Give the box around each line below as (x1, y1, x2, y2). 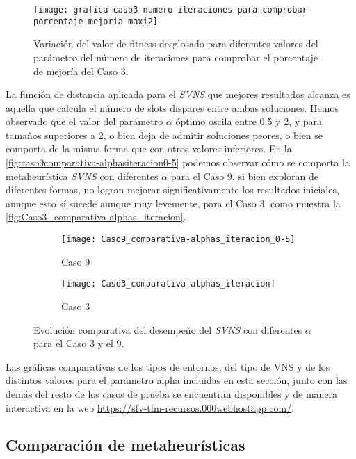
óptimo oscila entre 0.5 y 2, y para (175, 114, 323, 129)
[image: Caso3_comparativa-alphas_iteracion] (61, 279, 275, 289)
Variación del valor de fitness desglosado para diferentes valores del (33, 36, 318, 51)
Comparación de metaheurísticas (6, 434, 245, 456)
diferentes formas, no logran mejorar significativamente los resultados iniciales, (6, 182, 339, 197)
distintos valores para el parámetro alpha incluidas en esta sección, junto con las (6, 373, 348, 387)
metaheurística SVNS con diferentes (6, 168, 159, 183)
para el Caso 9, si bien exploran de (170, 168, 319, 183)
